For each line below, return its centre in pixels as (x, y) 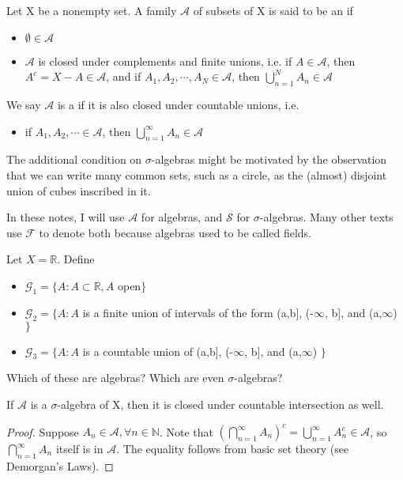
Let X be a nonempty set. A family (92, 10)
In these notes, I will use (66, 217)
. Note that (186, 431)
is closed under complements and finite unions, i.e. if (165, 60)
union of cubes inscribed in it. (79, 190)
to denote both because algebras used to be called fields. (175, 232)
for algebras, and (182, 217)
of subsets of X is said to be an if (273, 10)
